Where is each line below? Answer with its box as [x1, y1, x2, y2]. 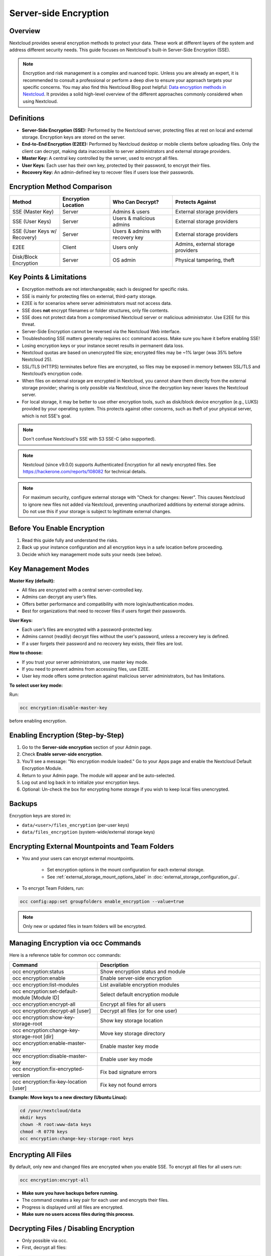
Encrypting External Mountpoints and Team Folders [9, 842, 174, 851]
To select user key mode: [9, 682, 63, 688]
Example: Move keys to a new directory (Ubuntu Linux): [9, 1094, 127, 1100]
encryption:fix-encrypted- [23, 1065, 84, 1072]
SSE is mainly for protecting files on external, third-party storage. [22, 293, 157, 299]
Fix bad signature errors [100, 1068, 157, 1075]
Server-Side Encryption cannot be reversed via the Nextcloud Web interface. [22, 328, 181, 334]
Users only [112, 244, 138, 251]
